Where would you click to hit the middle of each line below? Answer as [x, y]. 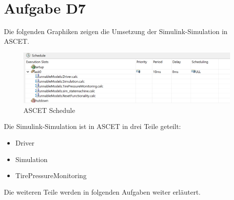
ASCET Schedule [49, 110]
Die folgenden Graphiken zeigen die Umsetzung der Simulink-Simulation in [116, 31]
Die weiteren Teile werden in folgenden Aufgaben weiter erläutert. [102, 191]
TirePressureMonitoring [51, 175]
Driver [25, 143]
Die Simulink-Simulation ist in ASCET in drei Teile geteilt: [92, 126]
